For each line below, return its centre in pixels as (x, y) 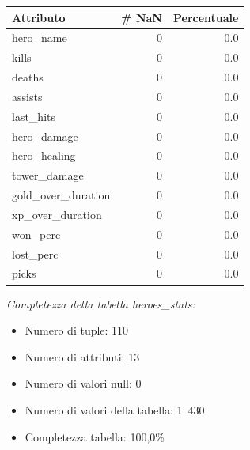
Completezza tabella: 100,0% (95, 436)
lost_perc (35, 253)
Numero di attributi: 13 (82, 356)
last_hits (34, 116)
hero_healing (44, 155)
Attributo (39, 17)
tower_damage (48, 175)
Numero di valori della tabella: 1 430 (115, 409)
